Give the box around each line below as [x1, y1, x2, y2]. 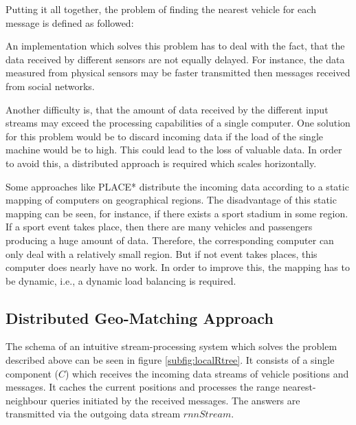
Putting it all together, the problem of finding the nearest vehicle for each [5, 2, 316, 16]
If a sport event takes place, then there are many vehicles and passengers [5, 219, 313, 234]
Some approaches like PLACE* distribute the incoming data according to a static [5, 179, 349, 193]
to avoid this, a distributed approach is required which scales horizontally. [5, 155, 317, 170]
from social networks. [5, 78, 95, 93]
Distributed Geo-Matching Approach [5, 307, 274, 328]
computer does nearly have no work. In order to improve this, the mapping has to [5, 260, 350, 274]
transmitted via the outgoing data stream [5, 406, 181, 421]
